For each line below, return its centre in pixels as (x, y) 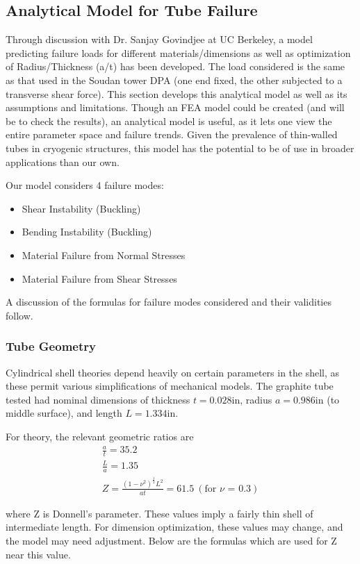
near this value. (38, 554)
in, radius (252, 399)
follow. (19, 315)
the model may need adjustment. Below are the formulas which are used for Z (171, 540)
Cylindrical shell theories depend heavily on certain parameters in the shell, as (173, 372)
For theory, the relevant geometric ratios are (100, 436)
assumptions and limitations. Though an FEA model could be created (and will (175, 107)
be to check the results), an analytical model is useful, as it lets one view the (169, 121)
